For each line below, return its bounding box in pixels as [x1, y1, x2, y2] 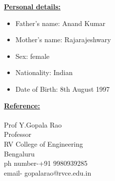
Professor [4, 129, 32, 139]
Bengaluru [4, 148, 35, 158]
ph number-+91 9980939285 [4, 158, 88, 168]
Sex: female [15, 51, 50, 61]
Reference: [4, 100, 40, 110]
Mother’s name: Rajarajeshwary [15, 34, 111, 45]
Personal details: [4, 1, 61, 11]
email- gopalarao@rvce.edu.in [4, 167, 92, 178]
